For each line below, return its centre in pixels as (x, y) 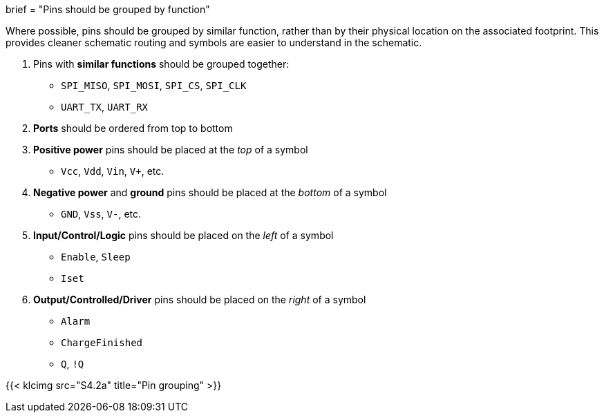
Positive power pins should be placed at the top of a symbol (171, 150)
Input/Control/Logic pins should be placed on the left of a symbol (183, 235)
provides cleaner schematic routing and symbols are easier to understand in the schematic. (214, 42)
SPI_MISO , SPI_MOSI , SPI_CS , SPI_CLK (154, 85)
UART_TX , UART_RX (105, 107)
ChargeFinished (102, 343)
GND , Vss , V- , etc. (101, 214)
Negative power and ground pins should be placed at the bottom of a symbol (210, 192)
